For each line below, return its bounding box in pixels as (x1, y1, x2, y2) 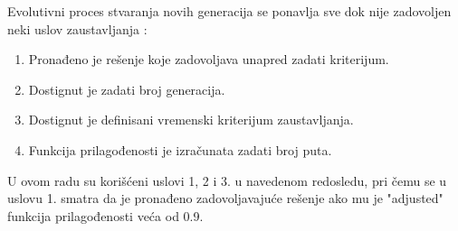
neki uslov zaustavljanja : (7, 19, 148, 38)
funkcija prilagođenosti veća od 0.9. (7, 206, 204, 225)
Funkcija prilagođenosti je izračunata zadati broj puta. (28, 140, 332, 159)
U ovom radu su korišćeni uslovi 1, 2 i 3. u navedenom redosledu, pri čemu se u (7, 171, 447, 189)
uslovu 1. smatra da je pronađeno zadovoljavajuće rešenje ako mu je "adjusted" (7, 189, 444, 208)
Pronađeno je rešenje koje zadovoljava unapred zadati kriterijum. (28, 50, 389, 69)
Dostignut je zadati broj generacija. (28, 79, 225, 98)
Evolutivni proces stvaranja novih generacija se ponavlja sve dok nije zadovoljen (7, 2, 452, 20)
